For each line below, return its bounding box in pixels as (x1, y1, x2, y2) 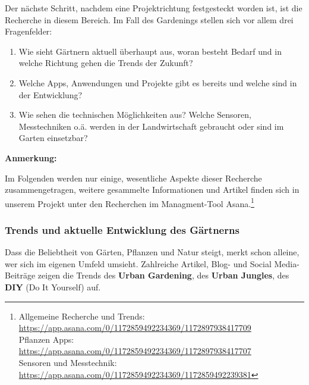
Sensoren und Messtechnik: (18, 356, 117, 368)
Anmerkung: (5, 151, 57, 164)
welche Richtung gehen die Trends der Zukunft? (18, 57, 193, 69)
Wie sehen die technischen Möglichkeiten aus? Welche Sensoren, (18, 108, 251, 121)
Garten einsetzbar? (18, 132, 88, 144)
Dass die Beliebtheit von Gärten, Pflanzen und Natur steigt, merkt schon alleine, (5, 246, 299, 258)
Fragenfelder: (5, 25, 52, 37)
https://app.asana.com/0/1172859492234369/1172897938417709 (18, 321, 251, 334)
